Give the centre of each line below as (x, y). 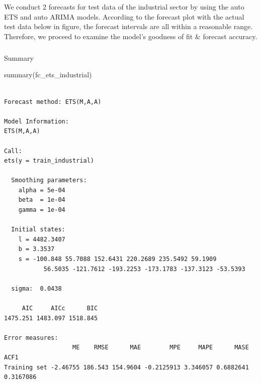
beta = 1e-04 (42, 200)
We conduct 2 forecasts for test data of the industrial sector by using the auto (124, 7)
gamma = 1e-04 (42, 210)
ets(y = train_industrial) (49, 161)
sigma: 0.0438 (36, 288)
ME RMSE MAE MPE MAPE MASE (161, 348)
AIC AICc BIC (60, 308)
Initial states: (38, 230)
